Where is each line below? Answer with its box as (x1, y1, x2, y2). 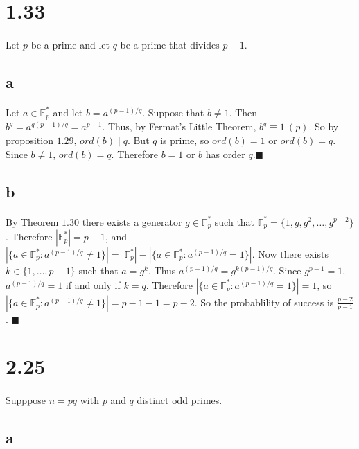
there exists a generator (82, 214, 182, 229)
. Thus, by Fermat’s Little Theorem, (102, 119, 256, 134)
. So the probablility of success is (194, 294, 334, 309)
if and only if (65, 277, 121, 292)
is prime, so (160, 132, 209, 147)
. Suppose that (142, 105, 204, 119)
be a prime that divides (120, 37, 220, 51)
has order (205, 146, 245, 161)
